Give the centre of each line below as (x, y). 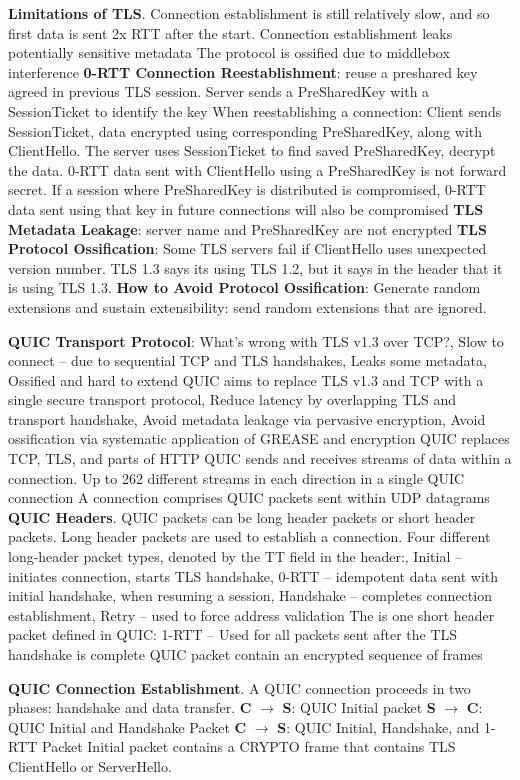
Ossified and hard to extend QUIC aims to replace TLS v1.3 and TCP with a (246, 379)
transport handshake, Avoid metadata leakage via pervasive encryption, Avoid (247, 418)
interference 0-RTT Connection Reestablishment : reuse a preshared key (243, 71)
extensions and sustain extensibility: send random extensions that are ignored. (247, 306)
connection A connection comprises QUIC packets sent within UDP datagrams (249, 497)
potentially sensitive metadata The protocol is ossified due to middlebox (229, 52)
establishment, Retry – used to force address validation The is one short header (251, 614)
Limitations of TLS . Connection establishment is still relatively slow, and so (249, 13)
